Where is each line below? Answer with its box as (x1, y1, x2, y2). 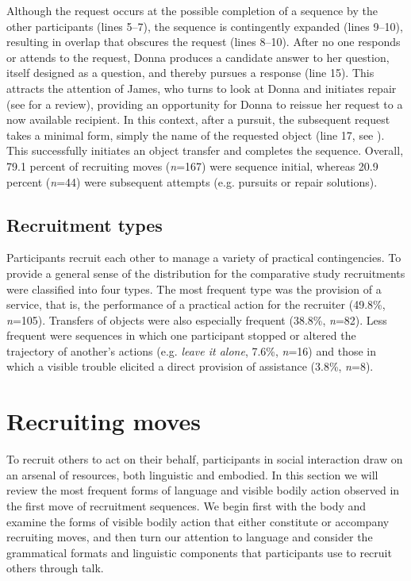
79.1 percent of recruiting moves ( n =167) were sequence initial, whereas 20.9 (6, 157, 378, 174)
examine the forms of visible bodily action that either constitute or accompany (6, 513, 390, 529)
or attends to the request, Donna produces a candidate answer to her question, (6, 48, 390, 65)
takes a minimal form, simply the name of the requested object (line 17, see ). (6, 126, 385, 143)
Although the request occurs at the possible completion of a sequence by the (6, 2, 378, 18)
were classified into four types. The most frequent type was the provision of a (6, 280, 382, 297)
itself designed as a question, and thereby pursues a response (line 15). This (6, 64, 375, 81)
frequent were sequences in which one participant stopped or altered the (6, 327, 356, 344)
